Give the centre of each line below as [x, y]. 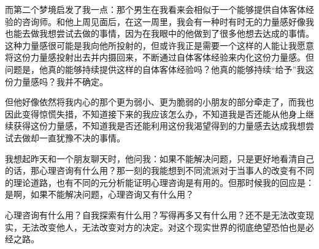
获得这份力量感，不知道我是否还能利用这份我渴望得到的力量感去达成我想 [159, 126]
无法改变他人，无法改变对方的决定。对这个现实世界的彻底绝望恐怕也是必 [168, 227]
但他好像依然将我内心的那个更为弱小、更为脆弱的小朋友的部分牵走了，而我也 [159, 102]
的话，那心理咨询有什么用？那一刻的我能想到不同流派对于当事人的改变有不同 [159, 170]
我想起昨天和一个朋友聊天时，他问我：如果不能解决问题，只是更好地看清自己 [159, 158]
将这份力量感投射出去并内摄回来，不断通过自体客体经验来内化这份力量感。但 [159, 57]
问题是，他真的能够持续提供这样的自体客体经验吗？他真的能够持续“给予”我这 [159, 69]
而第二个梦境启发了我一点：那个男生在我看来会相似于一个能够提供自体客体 [155, 9]
